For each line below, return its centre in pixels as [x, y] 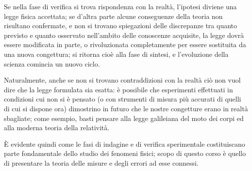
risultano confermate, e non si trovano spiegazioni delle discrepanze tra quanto [121, 26]
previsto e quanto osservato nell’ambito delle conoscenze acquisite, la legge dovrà [124, 35]
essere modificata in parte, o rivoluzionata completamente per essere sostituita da [125, 44]
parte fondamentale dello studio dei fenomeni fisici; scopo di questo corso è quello [125, 153]
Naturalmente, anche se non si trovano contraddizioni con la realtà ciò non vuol [122, 80]
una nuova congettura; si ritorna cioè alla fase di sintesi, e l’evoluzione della [116, 54]
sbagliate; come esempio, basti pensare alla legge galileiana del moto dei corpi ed [124, 118]
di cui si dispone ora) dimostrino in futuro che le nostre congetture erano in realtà [126, 108]
